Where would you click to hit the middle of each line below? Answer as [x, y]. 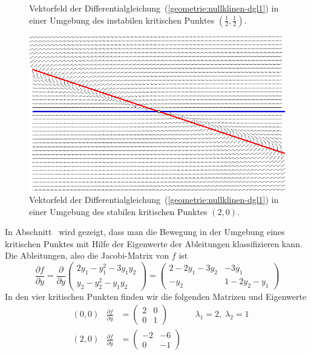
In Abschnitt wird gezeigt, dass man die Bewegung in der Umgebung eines [145, 232]
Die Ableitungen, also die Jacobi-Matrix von [87, 255]
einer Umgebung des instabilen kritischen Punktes [122, 20]
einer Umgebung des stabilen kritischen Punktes [118, 211]
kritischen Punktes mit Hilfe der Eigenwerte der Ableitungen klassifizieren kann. [154, 243]
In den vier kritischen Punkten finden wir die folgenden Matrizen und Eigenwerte [156, 296]
